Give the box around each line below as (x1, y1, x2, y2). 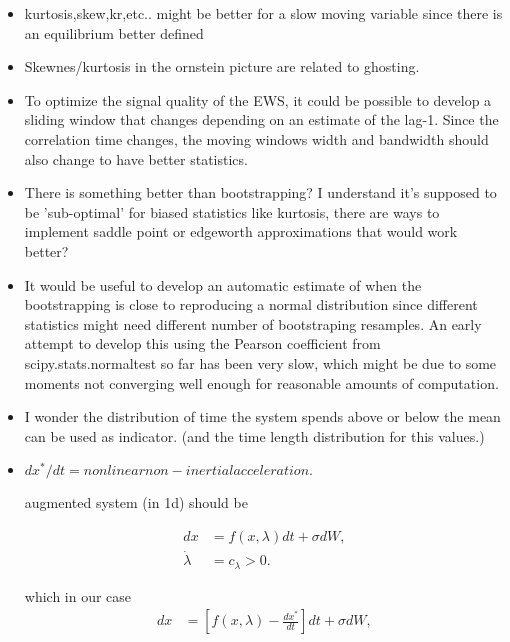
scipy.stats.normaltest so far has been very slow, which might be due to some (24, 352, 497, 373)
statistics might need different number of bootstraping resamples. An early (24, 313, 482, 334)
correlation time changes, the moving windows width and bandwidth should (24, 128, 489, 149)
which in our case (24, 585, 132, 606)
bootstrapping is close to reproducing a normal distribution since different (24, 294, 478, 315)
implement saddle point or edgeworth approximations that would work (24, 221, 458, 242)
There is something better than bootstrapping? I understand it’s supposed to (24, 182, 497, 203)
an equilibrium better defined (24, 22, 204, 43)
